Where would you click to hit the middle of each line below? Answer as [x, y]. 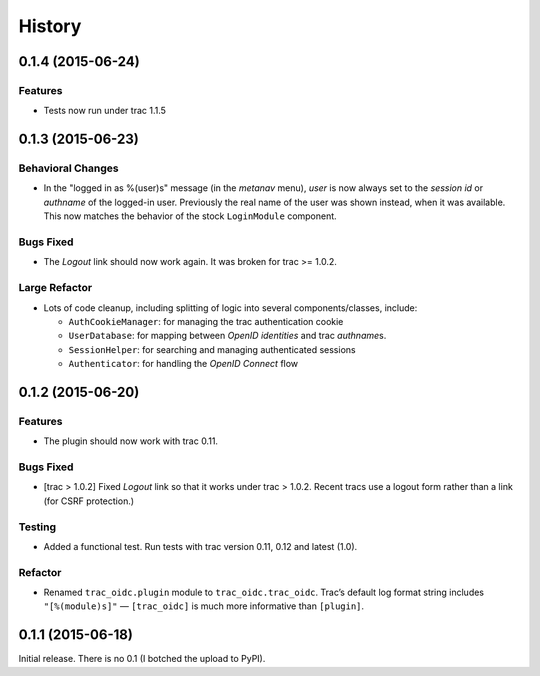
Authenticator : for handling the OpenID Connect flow [183, 364]
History [50, 26]
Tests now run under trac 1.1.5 [105, 111]
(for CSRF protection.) [89, 501]
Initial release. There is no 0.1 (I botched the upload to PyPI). [142, 659]
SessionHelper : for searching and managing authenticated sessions [212, 349]
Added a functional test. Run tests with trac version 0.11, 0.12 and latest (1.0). [200, 546]
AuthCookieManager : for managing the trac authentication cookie [206, 321]
